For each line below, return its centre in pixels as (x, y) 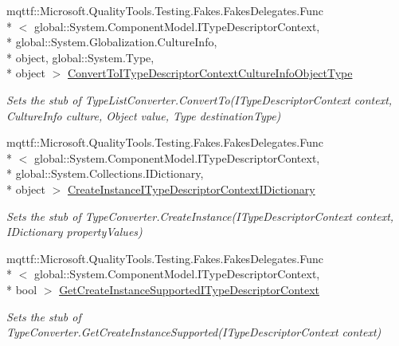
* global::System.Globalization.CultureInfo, (112, 42)
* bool (22, 289)
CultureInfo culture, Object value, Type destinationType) (144, 115)
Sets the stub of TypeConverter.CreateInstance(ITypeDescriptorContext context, (200, 216)
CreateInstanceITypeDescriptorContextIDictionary (192, 189)
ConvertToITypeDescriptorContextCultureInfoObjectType (210, 73)
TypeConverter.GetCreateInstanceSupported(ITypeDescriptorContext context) (194, 332)
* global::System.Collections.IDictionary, (105, 173)
